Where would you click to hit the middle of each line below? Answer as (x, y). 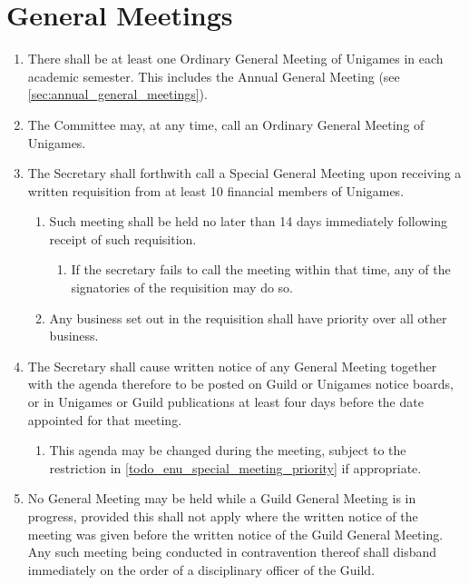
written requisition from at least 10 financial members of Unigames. (216, 190)
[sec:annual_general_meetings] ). (117, 94)
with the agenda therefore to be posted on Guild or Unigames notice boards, (240, 384)
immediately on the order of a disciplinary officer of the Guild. (201, 569)
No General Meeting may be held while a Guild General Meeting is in (222, 498)
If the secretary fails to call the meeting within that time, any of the (261, 269)
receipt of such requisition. (123, 238)
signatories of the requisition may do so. (182, 288)
